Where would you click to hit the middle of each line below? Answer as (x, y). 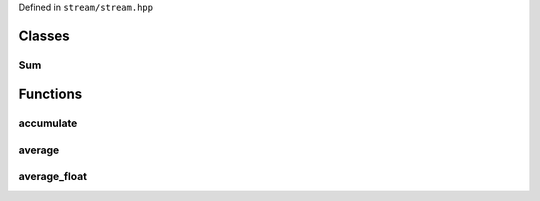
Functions (50, 94)
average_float (52, 177)
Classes (44, 35)
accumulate (48, 123)
